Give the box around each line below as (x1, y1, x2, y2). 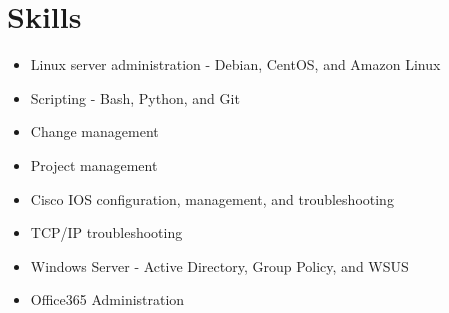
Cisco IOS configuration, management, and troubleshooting (30, 188, 394, 209)
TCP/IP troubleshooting (30, 222, 183, 243)
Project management (30, 154, 158, 175)
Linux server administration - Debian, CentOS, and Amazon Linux (30, 54, 441, 75)
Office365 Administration (30, 289, 185, 310)
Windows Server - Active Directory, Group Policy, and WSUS (30, 255, 409, 276)
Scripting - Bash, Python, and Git (30, 87, 240, 108)
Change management (30, 121, 159, 142)
